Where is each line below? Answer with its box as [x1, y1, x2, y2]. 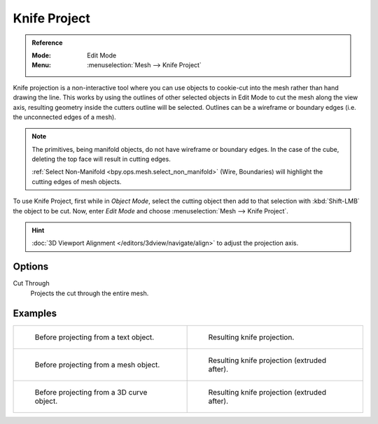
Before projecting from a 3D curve [34, 387, 148, 397]
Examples [13, 307, 57, 319]
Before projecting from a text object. [34, 332, 155, 342]
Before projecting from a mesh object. [34, 360, 160, 369]
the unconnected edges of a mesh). [13, 113, 117, 121]
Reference [31, 38, 63, 47]
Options [13, 261, 49, 273]
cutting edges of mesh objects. [31, 177, 122, 185]
